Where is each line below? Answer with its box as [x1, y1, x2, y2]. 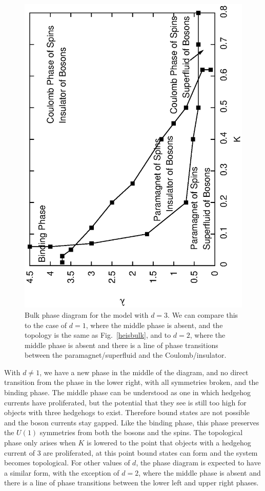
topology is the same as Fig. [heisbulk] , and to [25, 330, 171, 340]
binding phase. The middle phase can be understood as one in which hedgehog [4, 387, 251, 398]
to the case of [25, 319, 67, 330]
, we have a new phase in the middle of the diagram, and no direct [39, 366, 249, 377]
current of [4, 447, 35, 458]
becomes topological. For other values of [4, 457, 130, 468]
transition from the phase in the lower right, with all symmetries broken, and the [4, 377, 259, 387]
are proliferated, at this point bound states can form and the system [43, 447, 258, 458]
